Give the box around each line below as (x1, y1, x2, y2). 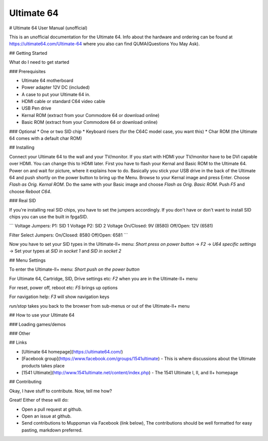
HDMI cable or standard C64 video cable (21, 99, 106, 105)
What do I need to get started (9, 59, 69, 65)
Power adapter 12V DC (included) (21, 85, 90, 91)
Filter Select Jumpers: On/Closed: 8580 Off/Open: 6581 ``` (9, 232, 129, 238)
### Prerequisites (9, 68, 46, 74)
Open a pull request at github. (21, 406, 83, 412)
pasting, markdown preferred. (21, 427, 83, 433)
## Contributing (9, 379, 42, 385)
